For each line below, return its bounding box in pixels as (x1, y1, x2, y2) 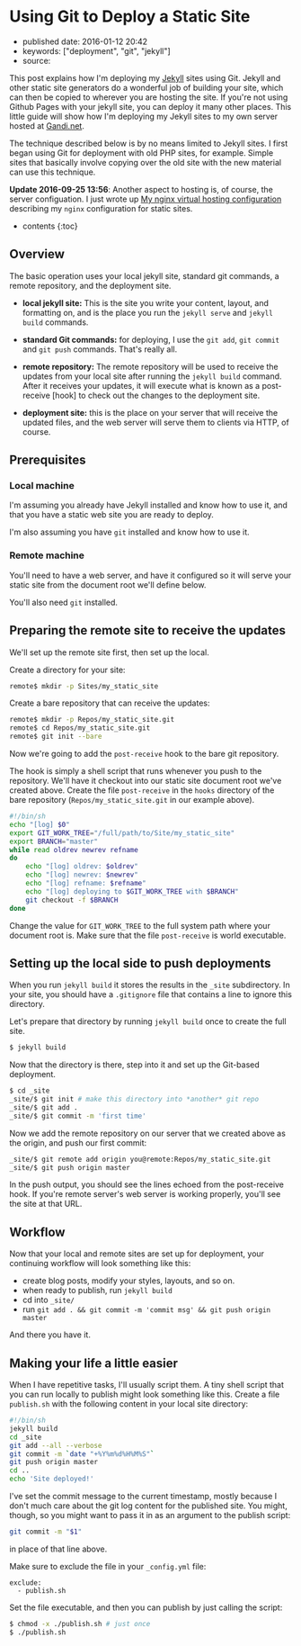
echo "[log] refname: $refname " (25, 879, 146, 888)
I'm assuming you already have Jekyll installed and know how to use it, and (9, 499, 288, 510)
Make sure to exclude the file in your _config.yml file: (9, 1561, 207, 1571)
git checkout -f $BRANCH (25, 895, 119, 904)
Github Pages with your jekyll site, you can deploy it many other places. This (9, 101, 292, 112)
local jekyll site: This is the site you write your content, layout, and (22, 297, 270, 308)
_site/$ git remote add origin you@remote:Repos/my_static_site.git (9, 1155, 271, 1164)
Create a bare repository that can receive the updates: (9, 697, 210, 708)
